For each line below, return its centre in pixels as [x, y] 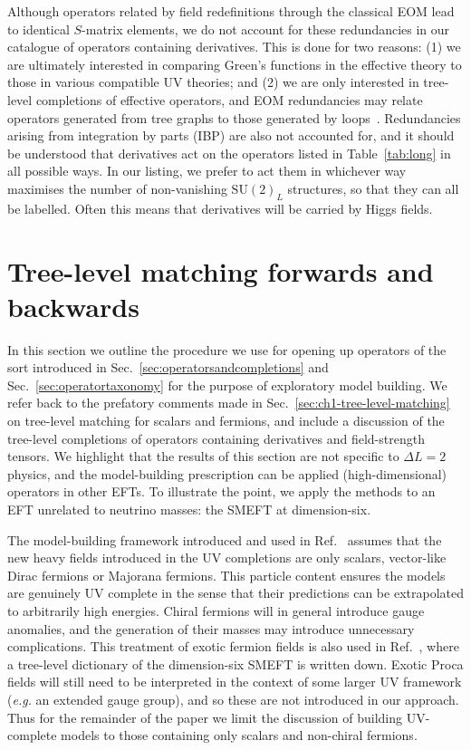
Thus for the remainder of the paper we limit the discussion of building [205, 717]
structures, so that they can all [373, 188]
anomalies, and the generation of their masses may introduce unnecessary [211, 628]
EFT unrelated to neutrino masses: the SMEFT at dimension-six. [189, 509]
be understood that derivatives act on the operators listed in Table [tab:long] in [229, 153]
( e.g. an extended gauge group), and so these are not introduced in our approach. [233, 699]
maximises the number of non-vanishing [117, 188]
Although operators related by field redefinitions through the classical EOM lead [231, 11]
